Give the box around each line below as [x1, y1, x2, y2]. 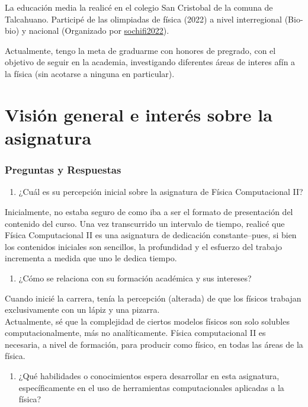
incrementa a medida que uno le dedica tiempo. [5, 252, 177, 264]
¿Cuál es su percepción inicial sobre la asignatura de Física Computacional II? [18, 185, 303, 198]
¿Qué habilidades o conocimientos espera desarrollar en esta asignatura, [18, 370, 280, 382]
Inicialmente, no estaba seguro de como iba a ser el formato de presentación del [5, 205, 293, 217]
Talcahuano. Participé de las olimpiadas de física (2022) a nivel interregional [5, 12, 283, 25]
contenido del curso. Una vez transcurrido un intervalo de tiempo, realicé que [5, 217, 285, 229]
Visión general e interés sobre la [5, 102, 272, 126]
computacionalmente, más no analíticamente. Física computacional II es [5, 326, 266, 339]
